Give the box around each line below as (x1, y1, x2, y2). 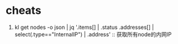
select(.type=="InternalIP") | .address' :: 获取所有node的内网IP (14, 31, 172, 38)
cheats (5, 4, 41, 17)
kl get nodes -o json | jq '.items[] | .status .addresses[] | (14, 24, 154, 31)
